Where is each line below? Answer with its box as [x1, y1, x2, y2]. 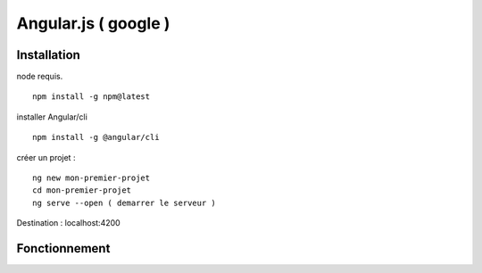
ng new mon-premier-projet [32, 173, 151, 183]
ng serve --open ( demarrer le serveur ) [32, 197, 216, 208]
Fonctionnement [16, 241, 111, 256]
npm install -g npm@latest [32, 92, 151, 102]
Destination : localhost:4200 [16, 218, 120, 228]
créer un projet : [16, 152, 76, 162]
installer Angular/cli [16, 112, 88, 122]
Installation [16, 47, 80, 62]
